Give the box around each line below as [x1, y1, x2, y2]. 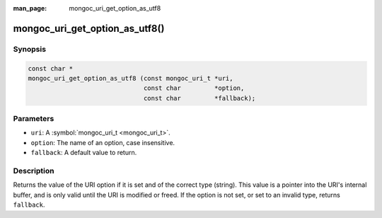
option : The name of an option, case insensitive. [30, 138, 175, 147]
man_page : [13, 4, 47, 12]
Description [13, 166, 54, 176]
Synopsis [13, 44, 46, 54]
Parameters [13, 114, 54, 124]
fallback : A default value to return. [30, 149, 137, 157]
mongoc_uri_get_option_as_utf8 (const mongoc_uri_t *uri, [28, 74, 233, 82]
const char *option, [143, 84, 245, 92]
